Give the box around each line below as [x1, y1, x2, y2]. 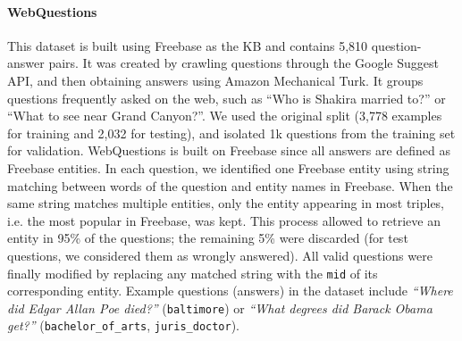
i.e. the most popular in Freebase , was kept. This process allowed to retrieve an [7, 211, 441, 229]
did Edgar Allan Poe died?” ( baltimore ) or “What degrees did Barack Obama [7, 298, 433, 317]
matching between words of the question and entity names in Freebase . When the [7, 176, 453, 195]
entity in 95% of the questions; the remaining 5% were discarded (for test [7, 229, 408, 247]
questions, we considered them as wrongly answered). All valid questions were [7, 245, 433, 264]
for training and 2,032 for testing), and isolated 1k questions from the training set [7, 123, 456, 142]
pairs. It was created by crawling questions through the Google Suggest [48, 54, 439, 72]
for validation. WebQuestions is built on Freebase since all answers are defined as [7, 141, 451, 160]
